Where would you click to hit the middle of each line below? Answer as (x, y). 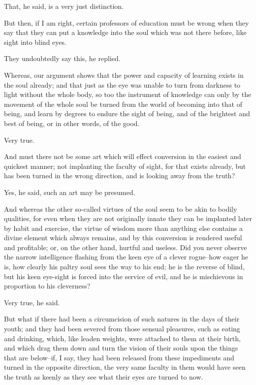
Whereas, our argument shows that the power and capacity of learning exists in (124, 75)
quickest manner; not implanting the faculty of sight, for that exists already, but (125, 166)
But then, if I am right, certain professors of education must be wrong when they (127, 22)
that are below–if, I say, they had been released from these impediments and (119, 357)
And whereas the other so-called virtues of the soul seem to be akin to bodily (121, 209)
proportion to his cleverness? (47, 286)
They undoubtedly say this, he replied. (62, 58)
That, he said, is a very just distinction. (64, 6)
